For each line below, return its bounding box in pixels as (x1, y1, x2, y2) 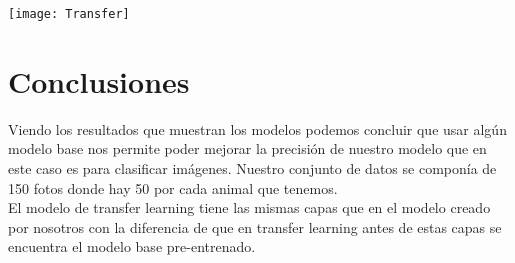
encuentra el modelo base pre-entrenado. (8, 236, 256, 257)
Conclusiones (8, 60, 190, 101)
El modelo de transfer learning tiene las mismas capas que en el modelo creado (8, 197, 491, 218)
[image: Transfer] (8, 7, 130, 21)
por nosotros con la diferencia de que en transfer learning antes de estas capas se (8, 216, 502, 237)
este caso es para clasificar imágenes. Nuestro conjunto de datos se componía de (8, 157, 497, 178)
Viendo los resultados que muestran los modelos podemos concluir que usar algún (8, 118, 507, 139)
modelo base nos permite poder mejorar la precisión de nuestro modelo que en (8, 138, 487, 159)
